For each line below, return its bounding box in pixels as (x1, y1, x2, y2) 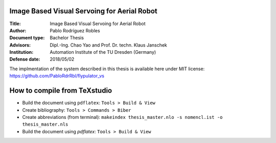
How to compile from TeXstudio (9, 86, 112, 95)
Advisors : (9, 42, 31, 48)
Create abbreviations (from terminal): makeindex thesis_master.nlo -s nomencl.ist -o (22, 114, 223, 120)
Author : (9, 27, 27, 33)
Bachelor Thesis (50, 35, 84, 41)
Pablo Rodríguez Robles (50, 27, 100, 33)
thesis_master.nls (22, 121, 68, 128)
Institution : (9, 49, 34, 55)
